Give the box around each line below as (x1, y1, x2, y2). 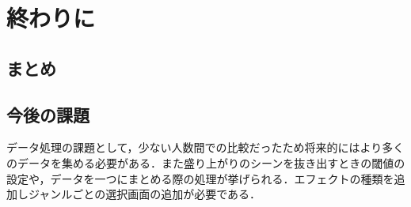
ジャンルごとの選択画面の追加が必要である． (28, 186, 261, 202)
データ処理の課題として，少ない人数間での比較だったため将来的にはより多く (6, 139, 405, 156)
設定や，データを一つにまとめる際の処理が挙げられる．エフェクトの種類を (6, 170, 394, 186)
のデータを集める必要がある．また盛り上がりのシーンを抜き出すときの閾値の (6, 154, 405, 171)
